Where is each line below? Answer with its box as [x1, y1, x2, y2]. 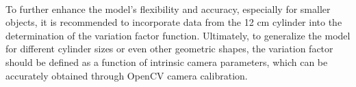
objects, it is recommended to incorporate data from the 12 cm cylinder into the [5, 15, 342, 29]
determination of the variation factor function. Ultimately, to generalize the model [5, 28, 351, 42]
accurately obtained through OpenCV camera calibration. [5, 68, 248, 82]
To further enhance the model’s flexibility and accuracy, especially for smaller [5, 1, 331, 16]
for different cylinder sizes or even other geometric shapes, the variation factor [5, 41, 333, 56]
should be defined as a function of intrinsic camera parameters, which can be [5, 54, 328, 69]
